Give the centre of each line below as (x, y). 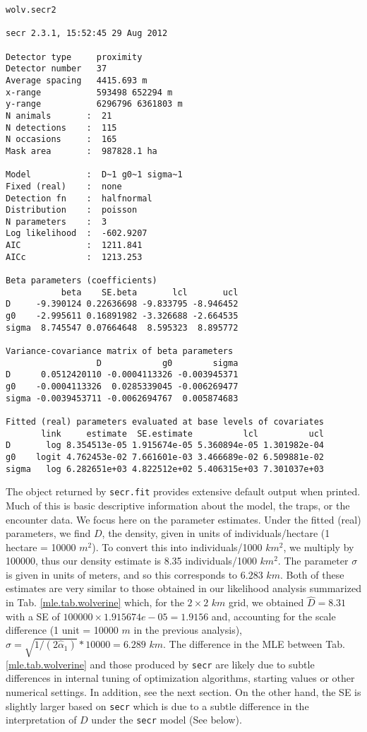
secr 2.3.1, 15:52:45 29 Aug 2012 (87, 34)
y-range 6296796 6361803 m (94, 104)
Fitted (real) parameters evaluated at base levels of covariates (165, 421)
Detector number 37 (56, 69)
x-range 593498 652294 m (89, 92)
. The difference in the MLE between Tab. (254, 644)
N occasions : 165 (61, 140)
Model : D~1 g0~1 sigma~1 (94, 175)
